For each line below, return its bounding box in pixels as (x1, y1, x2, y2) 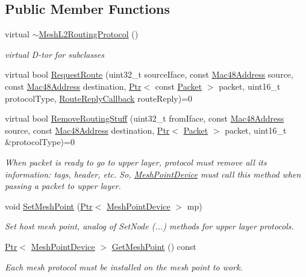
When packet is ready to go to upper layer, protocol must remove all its (5, 155, 267, 168)
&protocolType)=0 (5, 135, 75, 148)
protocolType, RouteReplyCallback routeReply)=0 (5, 92, 193, 104)
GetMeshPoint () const (111, 240, 196, 252)
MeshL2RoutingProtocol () (39, 28, 139, 40)
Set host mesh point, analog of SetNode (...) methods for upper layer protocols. (5, 220, 294, 232)
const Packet (155, 79, 202, 92)
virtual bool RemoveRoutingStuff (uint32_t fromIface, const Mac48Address (5, 112, 284, 125)
